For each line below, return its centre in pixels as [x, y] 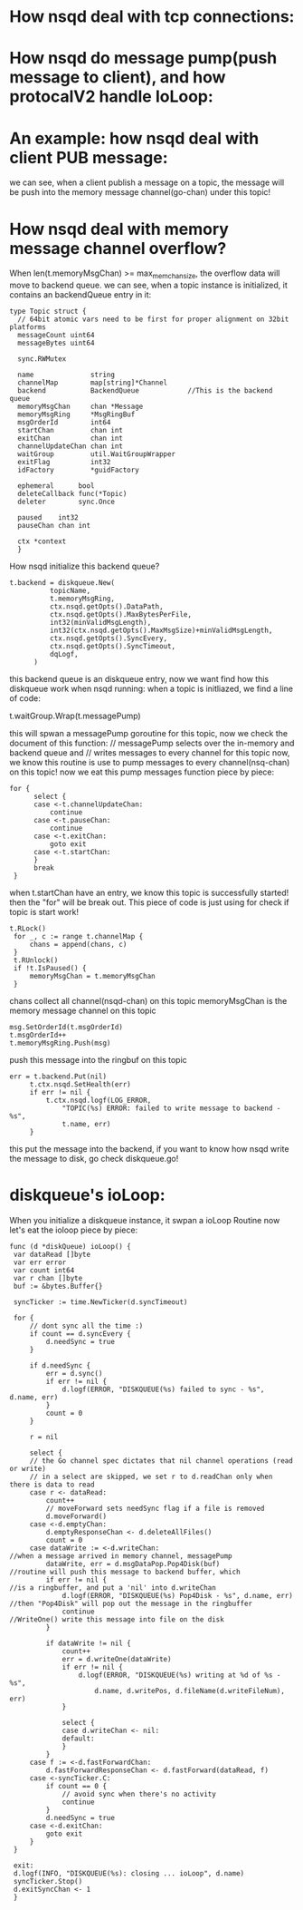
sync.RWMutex [42, 359]
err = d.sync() [74, 1373]
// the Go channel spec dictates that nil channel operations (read [161, 1461]
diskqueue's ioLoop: [87, 1195]
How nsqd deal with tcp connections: [152, 17]
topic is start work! [44, 912]
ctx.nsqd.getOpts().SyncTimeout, [113, 647]
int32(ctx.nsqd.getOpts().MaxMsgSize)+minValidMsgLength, [161, 631]
